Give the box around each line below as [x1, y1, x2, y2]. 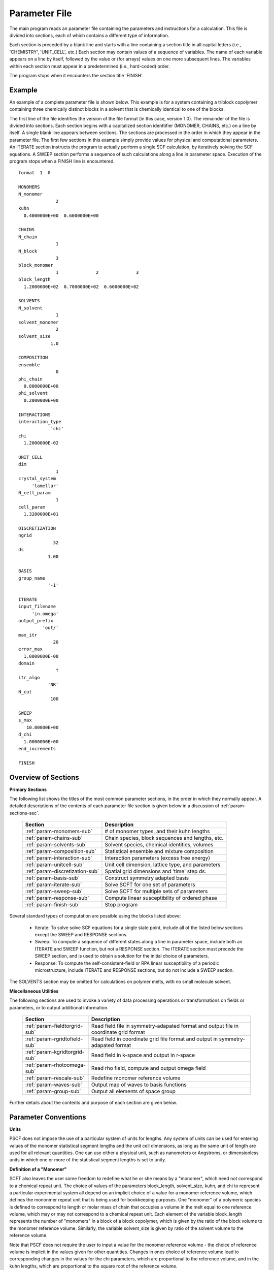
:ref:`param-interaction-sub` [25, 854, 92, 862]
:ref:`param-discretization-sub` [25, 868, 99, 875]
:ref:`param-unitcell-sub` [25, 861, 84, 868]
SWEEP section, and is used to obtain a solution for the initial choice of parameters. [35, 953, 209, 959]
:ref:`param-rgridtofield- [25, 1035, 83, 1042]
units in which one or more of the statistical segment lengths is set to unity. [9, 1157, 166, 1163]
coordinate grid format [91, 1029, 145, 1036]
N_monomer [18, 191, 43, 197]
